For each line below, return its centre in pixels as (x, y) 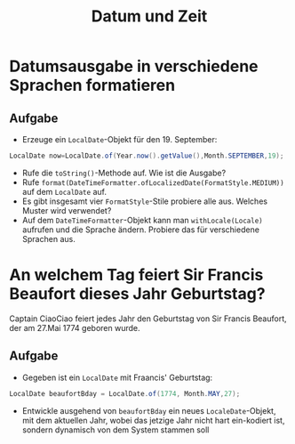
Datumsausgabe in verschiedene (134, 66)
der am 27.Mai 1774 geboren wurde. (75, 327)
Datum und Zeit (149, 16)
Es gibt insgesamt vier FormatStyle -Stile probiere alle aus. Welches (145, 201)
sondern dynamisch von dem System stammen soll (116, 430)
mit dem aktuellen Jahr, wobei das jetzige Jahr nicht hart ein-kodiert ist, (153, 420)
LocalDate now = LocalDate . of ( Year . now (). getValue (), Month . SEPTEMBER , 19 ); (147, 156)
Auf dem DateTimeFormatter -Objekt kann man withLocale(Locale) (143, 220)
